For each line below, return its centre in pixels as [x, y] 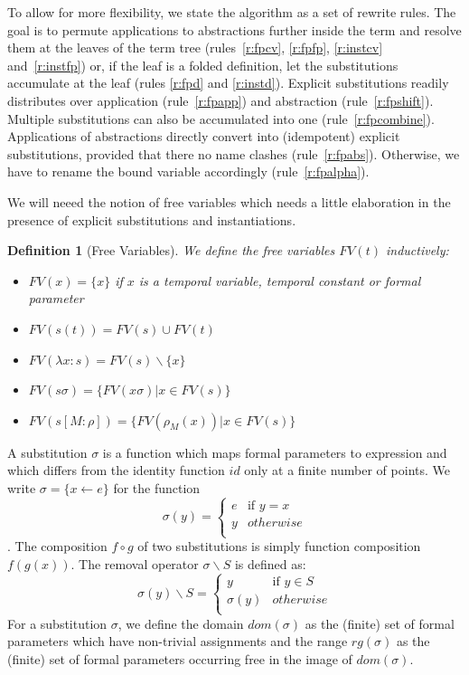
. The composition [57, 546]
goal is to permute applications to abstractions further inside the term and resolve [234, 29]
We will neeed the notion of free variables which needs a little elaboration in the [229, 201]
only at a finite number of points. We [347, 470]
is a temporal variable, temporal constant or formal [280, 280]
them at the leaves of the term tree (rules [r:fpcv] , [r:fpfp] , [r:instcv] [195, 48]
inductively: [417, 250]
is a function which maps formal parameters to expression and [275, 452]
